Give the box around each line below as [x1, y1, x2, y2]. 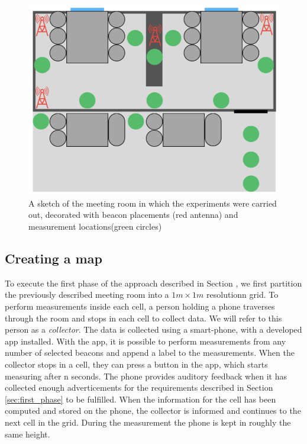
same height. [5, 427, 50, 440]
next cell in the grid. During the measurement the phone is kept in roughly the [5, 416, 291, 428]
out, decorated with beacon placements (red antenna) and [28, 208, 238, 221]
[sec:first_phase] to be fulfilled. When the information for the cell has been [5, 392, 276, 405]
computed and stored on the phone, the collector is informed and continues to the [5, 404, 301, 417]
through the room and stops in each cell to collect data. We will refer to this [5, 311, 282, 324]
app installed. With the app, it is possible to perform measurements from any [5, 334, 286, 347]
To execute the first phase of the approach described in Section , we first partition [5, 276, 302, 289]
